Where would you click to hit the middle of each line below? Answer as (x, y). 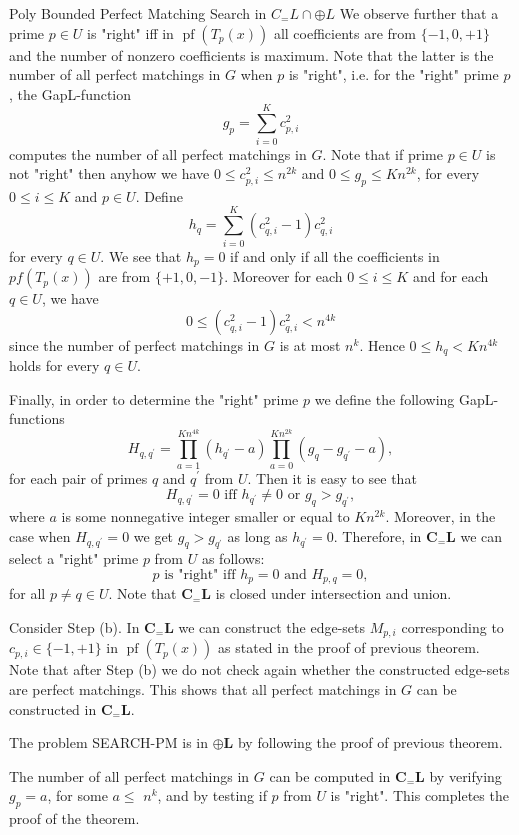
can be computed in (330, 775)
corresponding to (452, 626)
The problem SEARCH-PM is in (109, 742)
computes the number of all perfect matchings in (158, 153)
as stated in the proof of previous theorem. (349, 647)
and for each (450, 276)
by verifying (465, 775)
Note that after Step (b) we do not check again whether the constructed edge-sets (259, 669)
